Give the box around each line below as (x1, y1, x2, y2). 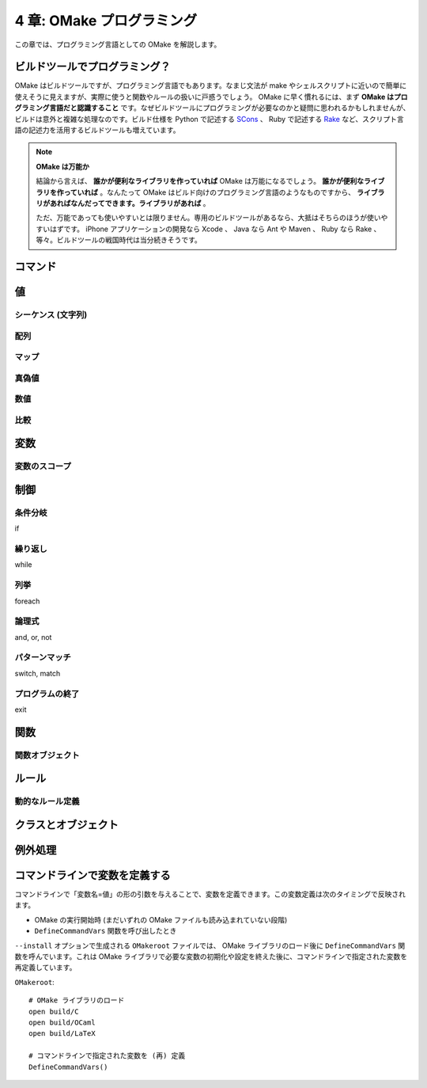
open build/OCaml (28, 1018, 96, 1027)
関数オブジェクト (14, 749, 80, 760)
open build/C (28, 1006, 79, 1016)
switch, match (14, 668, 61, 678)
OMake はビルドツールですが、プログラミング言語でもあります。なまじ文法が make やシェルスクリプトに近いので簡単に (14, 81, 407, 90)
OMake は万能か (36, 162, 90, 171)
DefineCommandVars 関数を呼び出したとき (34, 926, 177, 936)
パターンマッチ (14, 652, 71, 663)
